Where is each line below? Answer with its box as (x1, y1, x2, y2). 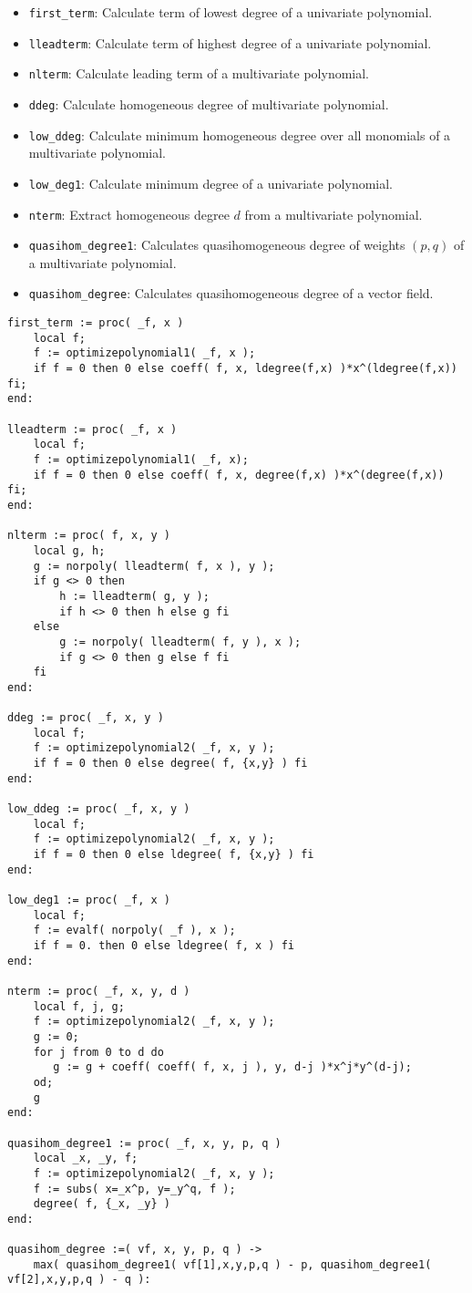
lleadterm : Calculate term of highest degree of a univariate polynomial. (28, 33, 432, 52)
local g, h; (33, 543, 106, 557)
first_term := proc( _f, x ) (7, 316, 184, 330)
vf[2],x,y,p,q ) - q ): (7, 1273, 151, 1287)
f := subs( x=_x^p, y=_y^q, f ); (33, 1182, 236, 1195)
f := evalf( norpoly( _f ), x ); (33, 924, 236, 937)
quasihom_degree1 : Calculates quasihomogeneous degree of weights (28, 235, 405, 254)
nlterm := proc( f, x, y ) (7, 529, 170, 543)
